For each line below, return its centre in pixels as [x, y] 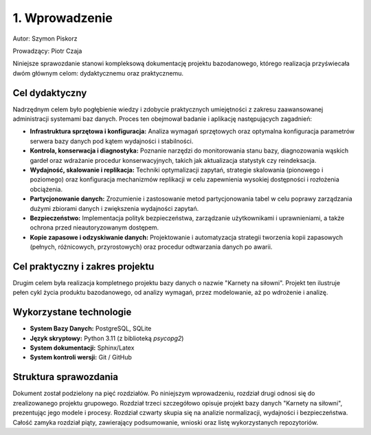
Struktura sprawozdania [65, 377]
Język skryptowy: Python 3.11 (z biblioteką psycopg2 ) [107, 338]
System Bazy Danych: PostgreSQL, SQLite [91, 328]
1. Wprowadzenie [63, 18]
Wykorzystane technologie [72, 312]
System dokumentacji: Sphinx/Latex [82, 348]
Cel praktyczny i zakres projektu [83, 266]
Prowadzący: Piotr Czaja [47, 51]
